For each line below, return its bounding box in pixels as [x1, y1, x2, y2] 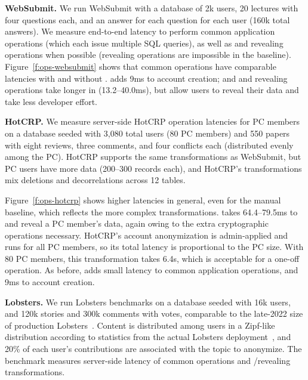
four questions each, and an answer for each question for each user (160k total [5, 13, 290, 26]
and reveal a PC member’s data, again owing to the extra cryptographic [5, 217, 269, 230]
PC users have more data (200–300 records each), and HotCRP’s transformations [5, 162, 302, 174]
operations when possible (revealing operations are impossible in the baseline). [5, 48, 291, 61]
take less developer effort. [5, 95, 97, 107]
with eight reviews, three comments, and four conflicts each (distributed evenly [5, 138, 294, 151]
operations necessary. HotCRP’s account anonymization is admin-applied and [5, 228, 288, 241]
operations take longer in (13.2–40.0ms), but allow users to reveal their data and [5, 84, 299, 96]
